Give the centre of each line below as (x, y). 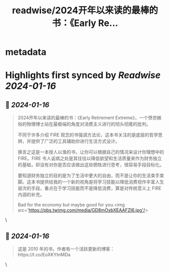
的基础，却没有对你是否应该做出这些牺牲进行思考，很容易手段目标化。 (91, 165)
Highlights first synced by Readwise (83, 75)
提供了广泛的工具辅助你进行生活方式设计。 (75, 141)
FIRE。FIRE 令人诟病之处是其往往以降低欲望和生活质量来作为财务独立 (90, 159)
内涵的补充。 (31, 195)
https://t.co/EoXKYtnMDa (44, 254)
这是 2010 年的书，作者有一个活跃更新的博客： (66, 249)
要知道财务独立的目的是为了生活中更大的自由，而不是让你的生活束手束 (91, 175)
